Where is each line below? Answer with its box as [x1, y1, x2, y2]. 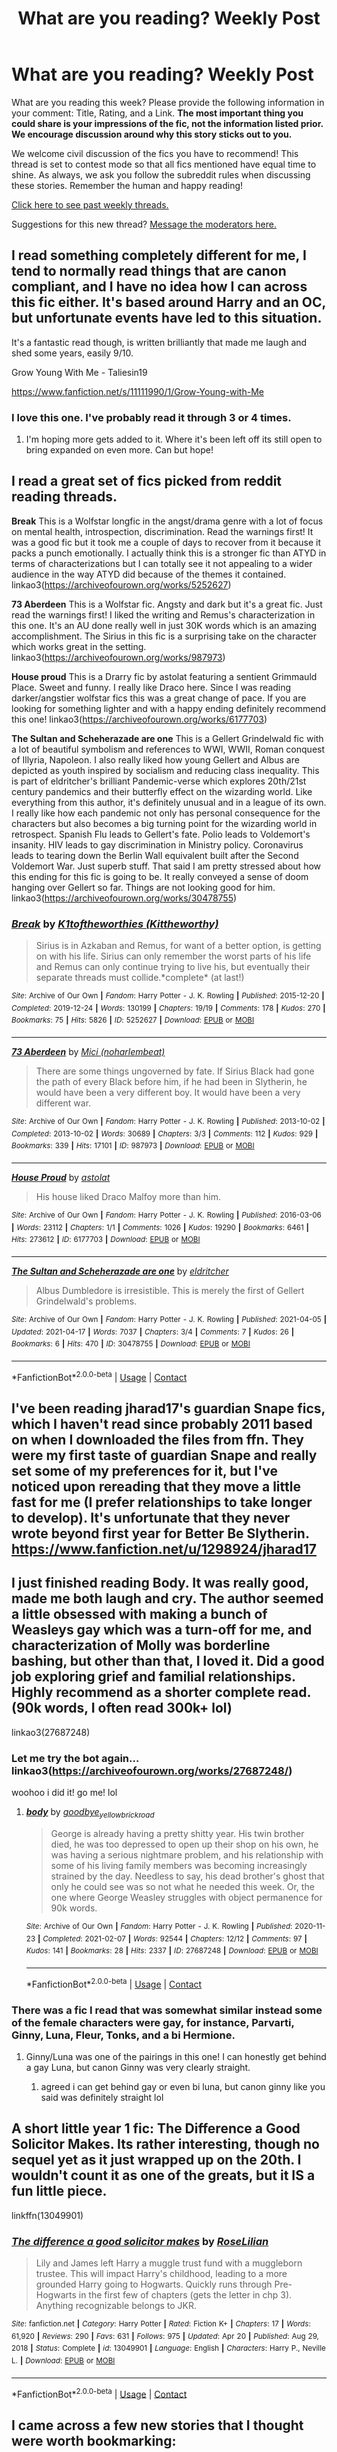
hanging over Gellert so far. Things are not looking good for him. [11, 881, 276, 893]
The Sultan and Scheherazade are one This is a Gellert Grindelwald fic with [11, 732, 324, 744]
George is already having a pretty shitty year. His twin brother [50, 1827, 305, 1839]
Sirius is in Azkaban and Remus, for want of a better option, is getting [35, 940, 322, 952]
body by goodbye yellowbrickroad [25, 1806, 155, 1820]
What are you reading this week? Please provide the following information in [11, 96, 325, 108]
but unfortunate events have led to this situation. [11, 310, 323, 327]
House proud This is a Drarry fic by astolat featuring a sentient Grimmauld [11, 670, 318, 682]
